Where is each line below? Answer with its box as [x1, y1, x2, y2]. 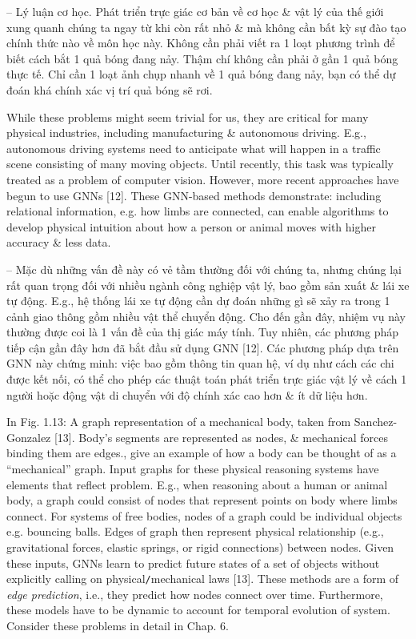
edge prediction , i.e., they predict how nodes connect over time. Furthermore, [6, 585, 383, 602]
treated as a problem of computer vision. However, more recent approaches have [6, 171, 399, 187]
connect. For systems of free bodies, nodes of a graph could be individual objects [6, 507, 402, 524]
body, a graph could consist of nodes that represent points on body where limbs [6, 492, 398, 508]
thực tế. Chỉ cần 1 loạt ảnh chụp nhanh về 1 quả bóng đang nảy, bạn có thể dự [6, 66, 396, 82]
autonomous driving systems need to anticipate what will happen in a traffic [6, 139, 381, 156]
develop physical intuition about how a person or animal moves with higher [6, 218, 376, 235]
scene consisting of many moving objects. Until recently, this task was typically [6, 155, 394, 172]
